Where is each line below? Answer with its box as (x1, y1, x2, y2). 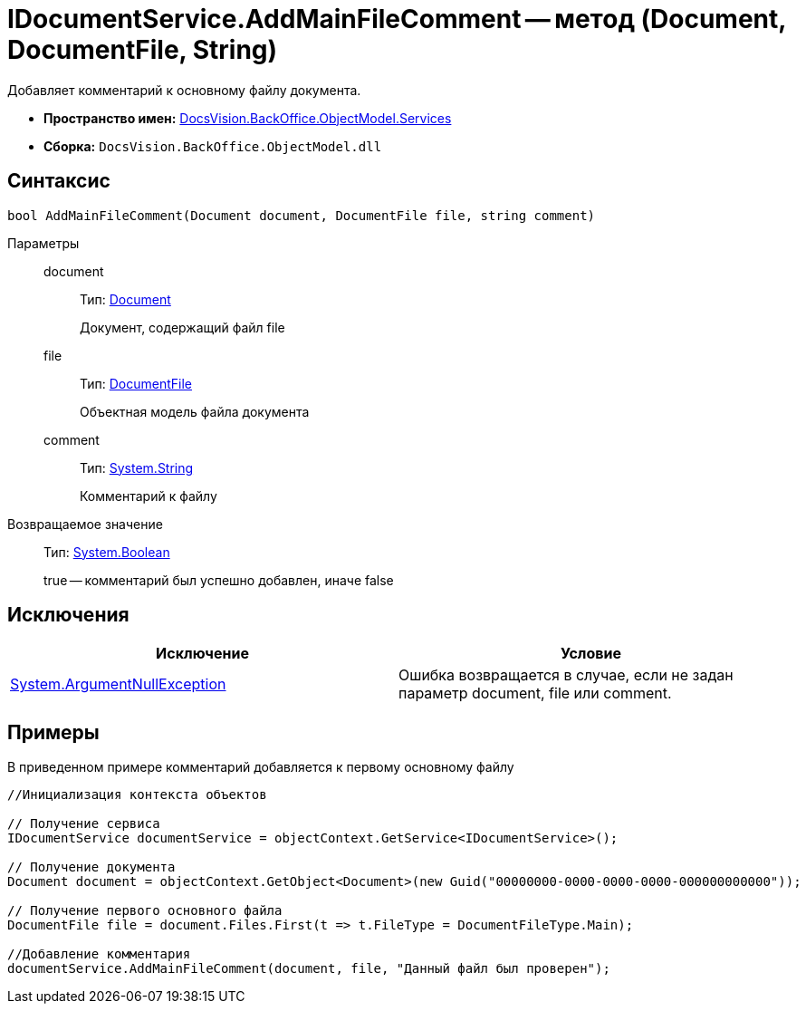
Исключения (7, 603, 130, 627)
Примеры (7, 720, 100, 744)
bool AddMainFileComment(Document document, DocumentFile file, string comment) (7, 207, 596, 223)
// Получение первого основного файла (7, 903, 283, 919)
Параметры (7, 235, 80, 251)
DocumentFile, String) (7, 34, 278, 65)
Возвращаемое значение (7, 515, 163, 532)
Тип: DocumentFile (80, 375, 192, 391)
